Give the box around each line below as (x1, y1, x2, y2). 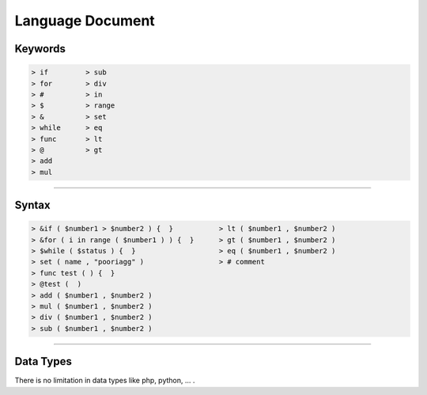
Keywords (14, 42, 66, 55)
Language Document (14, 12, 156, 29)
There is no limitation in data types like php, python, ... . (14, 376, 195, 386)
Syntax (14, 199, 51, 212)
